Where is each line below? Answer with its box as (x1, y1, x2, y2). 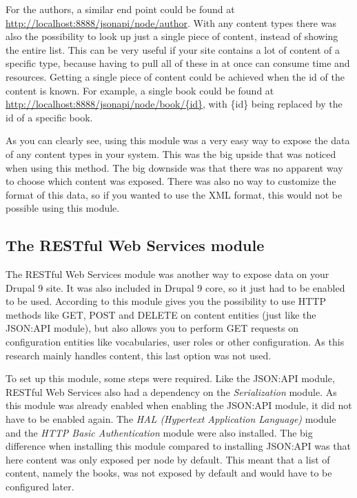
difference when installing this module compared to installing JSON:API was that (6, 439, 351, 453)
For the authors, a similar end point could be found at (6, 2, 235, 16)
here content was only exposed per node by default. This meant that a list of (6, 452, 330, 466)
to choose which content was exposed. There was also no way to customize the (6, 174, 336, 188)
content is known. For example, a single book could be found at (6, 83, 274, 97)
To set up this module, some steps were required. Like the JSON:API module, (6, 371, 335, 386)
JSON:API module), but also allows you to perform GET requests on (6, 321, 299, 335)
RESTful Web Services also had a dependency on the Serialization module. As (6, 384, 337, 399)
